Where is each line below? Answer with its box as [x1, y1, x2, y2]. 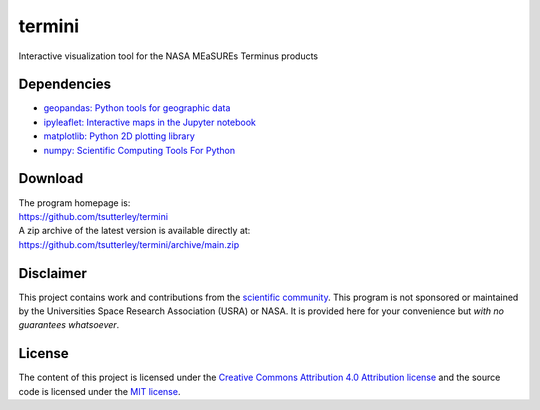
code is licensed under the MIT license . [18, 385, 181, 397]
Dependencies [18, 76, 112, 93]
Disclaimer [18, 265, 87, 282]
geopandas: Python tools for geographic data [43, 102, 231, 114]
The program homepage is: [18, 196, 131, 209]
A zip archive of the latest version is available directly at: [18, 225, 251, 237]
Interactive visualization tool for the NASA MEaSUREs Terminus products [18, 50, 319, 62]
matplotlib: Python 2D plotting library [43, 130, 195, 142]
